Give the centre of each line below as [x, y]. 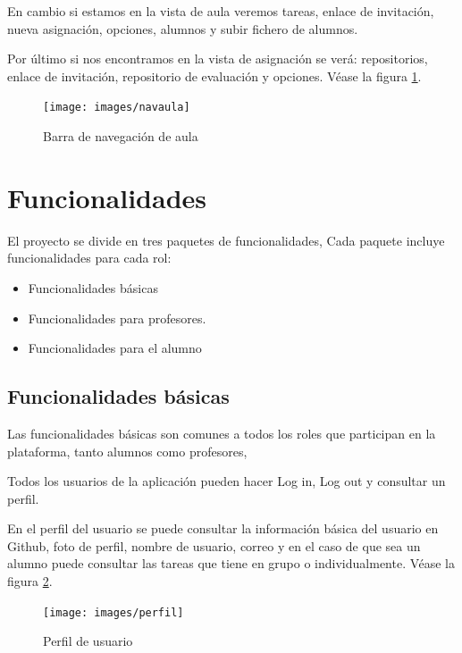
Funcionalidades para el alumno [115, 348]
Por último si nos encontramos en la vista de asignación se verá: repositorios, [218, 59]
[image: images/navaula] [117, 108]
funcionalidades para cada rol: [89, 258]
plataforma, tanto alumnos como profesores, [127, 451]
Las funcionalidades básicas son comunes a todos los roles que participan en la [222, 433]
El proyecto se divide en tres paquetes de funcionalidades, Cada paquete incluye [226, 240]
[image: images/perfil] [113, 612]
